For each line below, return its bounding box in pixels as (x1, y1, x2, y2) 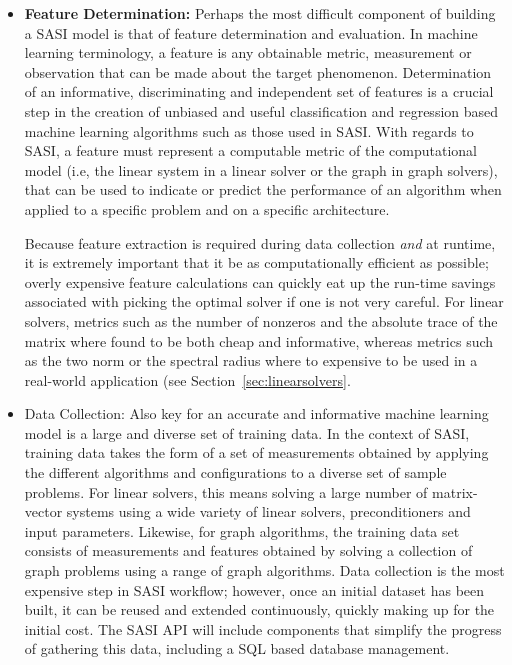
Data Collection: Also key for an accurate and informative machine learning (24, 403, 489, 424)
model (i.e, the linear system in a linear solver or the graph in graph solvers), (24, 159, 498, 180)
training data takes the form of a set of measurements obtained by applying (24, 442, 489, 463)
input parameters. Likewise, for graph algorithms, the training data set (24, 520, 460, 541)
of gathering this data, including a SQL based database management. (24, 638, 450, 659)
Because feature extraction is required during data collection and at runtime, (24, 232, 496, 253)
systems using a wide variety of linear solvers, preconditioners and (66, 501, 471, 522)
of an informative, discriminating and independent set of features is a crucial (24, 81, 494, 102)
